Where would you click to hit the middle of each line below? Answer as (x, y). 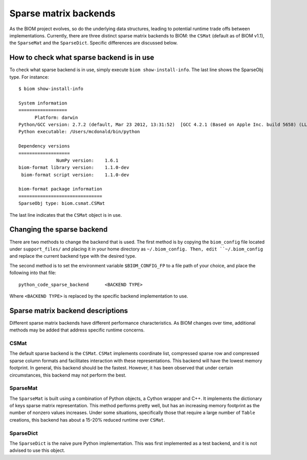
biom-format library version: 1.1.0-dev (74, 168)
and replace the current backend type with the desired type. (73, 256)
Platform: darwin (56, 117)
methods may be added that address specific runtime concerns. (77, 330)
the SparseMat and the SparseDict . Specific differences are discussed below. (94, 43)
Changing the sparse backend (59, 230)
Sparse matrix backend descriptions (69, 311)
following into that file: (33, 273)
